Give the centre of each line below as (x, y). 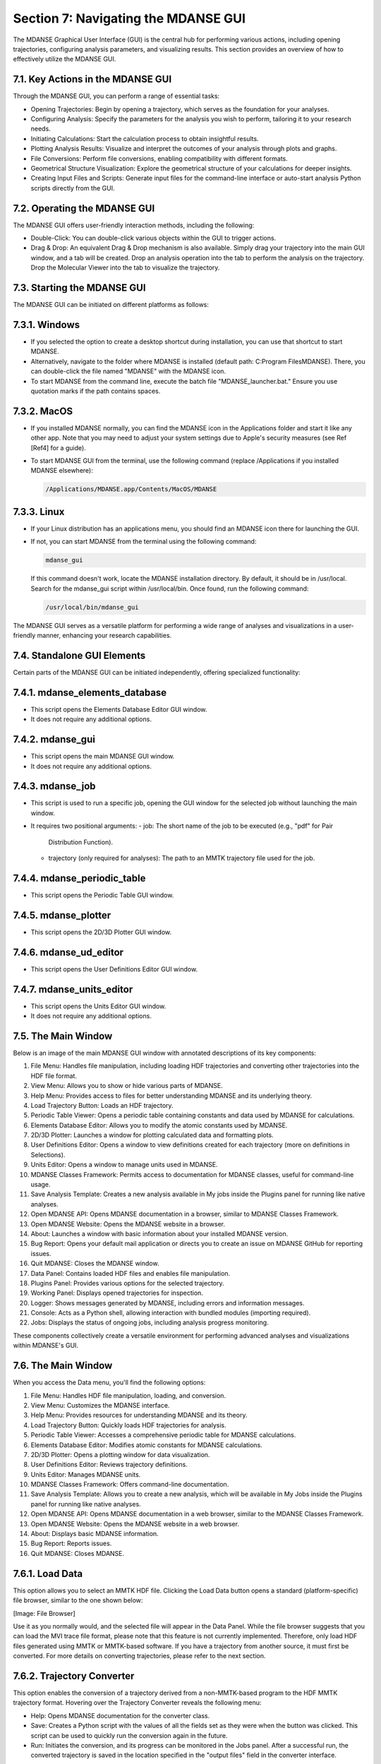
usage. (41, 1185)
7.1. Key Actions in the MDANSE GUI (92, 79)
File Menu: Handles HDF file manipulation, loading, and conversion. (128, 1395)
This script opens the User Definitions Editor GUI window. (114, 969)
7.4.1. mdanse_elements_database (90, 693)
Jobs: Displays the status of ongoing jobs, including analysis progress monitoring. (150, 1322)
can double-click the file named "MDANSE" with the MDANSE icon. (128, 371)
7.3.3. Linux (39, 512)
